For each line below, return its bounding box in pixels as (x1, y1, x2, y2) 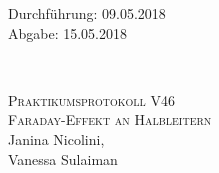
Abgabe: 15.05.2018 (8, 22, 128, 43)
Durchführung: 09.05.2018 (8, 3, 166, 23)
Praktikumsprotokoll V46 (8, 89, 175, 110)
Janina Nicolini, (8, 128, 105, 149)
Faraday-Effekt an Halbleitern (8, 109, 212, 130)
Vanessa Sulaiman (8, 148, 118, 169)
